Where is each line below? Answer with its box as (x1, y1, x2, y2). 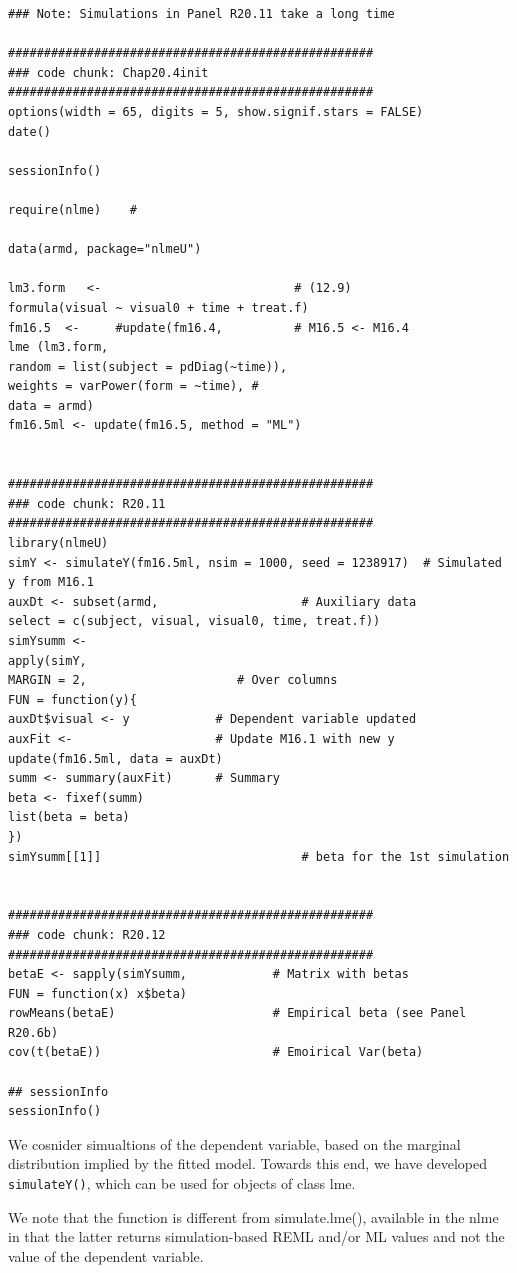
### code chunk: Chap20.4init (8, 65, 209, 80)
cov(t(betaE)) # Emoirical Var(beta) (8, 1045, 424, 1060)
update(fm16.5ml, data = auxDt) (8, 751, 223, 766)
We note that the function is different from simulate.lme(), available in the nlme (8, 1206, 499, 1227)
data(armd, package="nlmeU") (8, 242, 202, 257)
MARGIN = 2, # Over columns (8, 673, 338, 688)
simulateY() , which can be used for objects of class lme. (8, 1173, 356, 1194)
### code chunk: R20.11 (8, 496, 166, 511)
